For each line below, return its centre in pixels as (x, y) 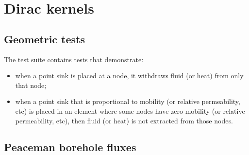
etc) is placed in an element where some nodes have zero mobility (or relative (130, 111)
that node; (31, 85)
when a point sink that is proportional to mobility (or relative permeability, (128, 101)
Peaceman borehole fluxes (70, 146)
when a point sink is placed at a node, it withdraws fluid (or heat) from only (129, 76)
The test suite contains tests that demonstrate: (74, 59)
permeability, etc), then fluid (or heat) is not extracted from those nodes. (124, 120)
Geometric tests (45, 39)
